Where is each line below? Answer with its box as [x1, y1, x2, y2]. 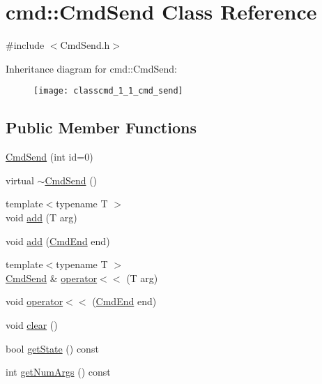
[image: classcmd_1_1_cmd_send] [33, 86, 183, 96]
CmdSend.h [60, 38, 110, 52]
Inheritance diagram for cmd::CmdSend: [6, 61, 177, 75]
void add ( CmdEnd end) [6, 233, 110, 248]
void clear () [6, 317, 58, 332]
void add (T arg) [6, 209, 77, 224]
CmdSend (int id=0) [6, 149, 93, 164]
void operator [6, 294, 63, 309]
